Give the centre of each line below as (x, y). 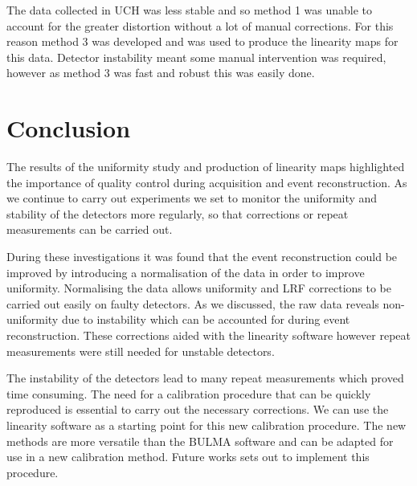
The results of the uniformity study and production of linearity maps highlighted (206, 167)
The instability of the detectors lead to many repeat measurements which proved (205, 378)
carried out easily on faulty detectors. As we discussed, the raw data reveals (193, 303)
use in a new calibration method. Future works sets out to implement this (188, 457)
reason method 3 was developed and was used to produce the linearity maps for (202, 41)
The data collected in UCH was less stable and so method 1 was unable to (190, 10)
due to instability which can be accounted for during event (206, 319)
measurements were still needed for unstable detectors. (141, 351)
